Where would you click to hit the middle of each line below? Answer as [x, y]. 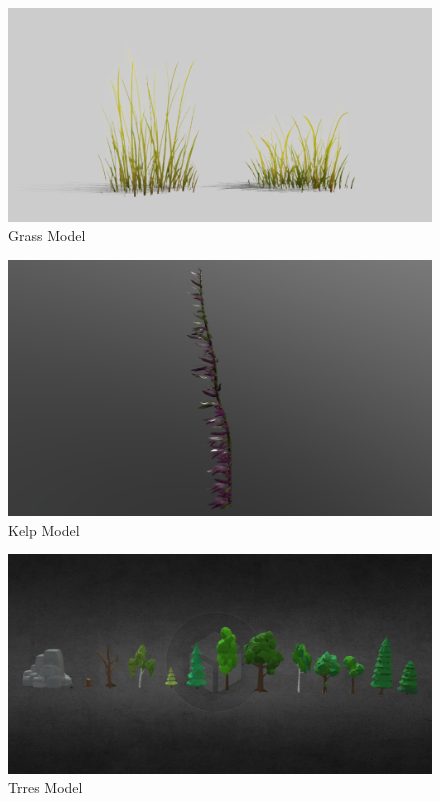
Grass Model [47, 235]
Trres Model [45, 787]
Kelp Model [44, 529]
